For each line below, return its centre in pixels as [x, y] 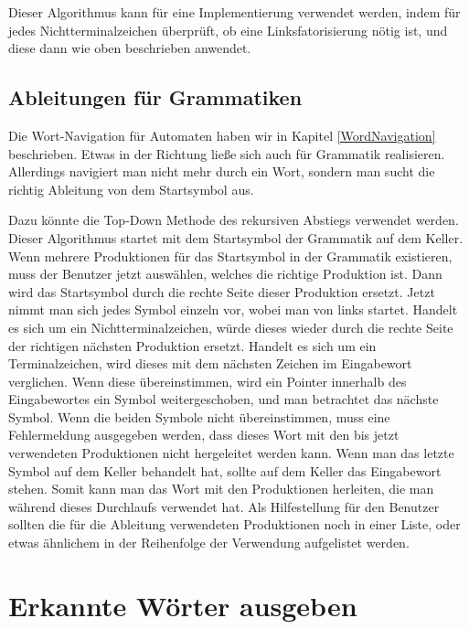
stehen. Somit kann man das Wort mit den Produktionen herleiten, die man [221, 489]
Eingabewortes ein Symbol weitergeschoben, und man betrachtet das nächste [224, 399]
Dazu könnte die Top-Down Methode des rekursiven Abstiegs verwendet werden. [234, 220]
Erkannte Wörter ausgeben [183, 605]
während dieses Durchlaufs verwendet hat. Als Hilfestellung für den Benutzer [224, 506]
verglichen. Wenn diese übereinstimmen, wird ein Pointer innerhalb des [208, 381]
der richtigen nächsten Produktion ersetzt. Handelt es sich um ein [192, 345]
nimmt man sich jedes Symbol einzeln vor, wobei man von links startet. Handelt [233, 309]
